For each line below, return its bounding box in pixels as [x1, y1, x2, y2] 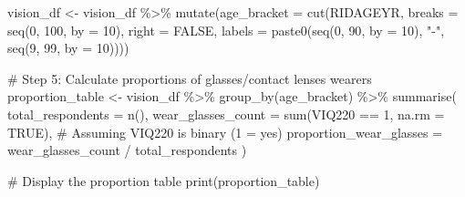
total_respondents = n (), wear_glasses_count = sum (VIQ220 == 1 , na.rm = [7, 104, 445, 123]
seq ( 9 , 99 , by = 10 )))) [7, 38, 129, 57]
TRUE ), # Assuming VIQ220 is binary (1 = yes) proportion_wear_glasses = [7, 122, 443, 141]
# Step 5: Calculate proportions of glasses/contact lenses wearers [7, 68, 372, 88]
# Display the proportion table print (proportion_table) [7, 171, 320, 190]
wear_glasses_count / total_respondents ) [7, 140, 247, 160]
